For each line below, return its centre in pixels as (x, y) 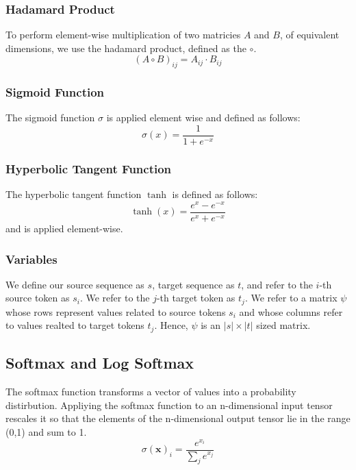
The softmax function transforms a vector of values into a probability (151, 392)
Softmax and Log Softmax (100, 363)
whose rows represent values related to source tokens (116, 311)
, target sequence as (193, 284)
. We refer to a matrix (291, 298)
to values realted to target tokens (75, 325)
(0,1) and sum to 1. (46, 431)
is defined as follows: (215, 194)
